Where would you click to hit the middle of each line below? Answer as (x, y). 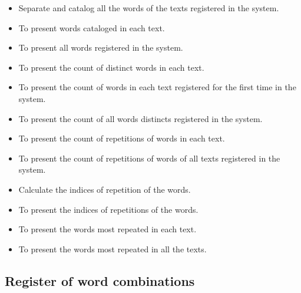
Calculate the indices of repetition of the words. (105, 189)
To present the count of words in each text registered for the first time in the (157, 87)
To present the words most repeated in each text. (107, 229)
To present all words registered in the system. (101, 47)
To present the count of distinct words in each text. (111, 67)
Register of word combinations (100, 280)
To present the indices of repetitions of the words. (108, 209)
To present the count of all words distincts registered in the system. (140, 118)
